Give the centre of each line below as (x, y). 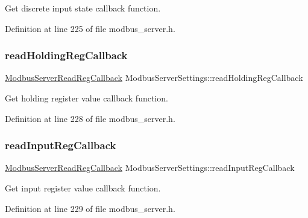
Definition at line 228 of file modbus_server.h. (90, 118)
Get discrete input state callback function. (83, 8)
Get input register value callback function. (83, 188)
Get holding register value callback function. (86, 98)
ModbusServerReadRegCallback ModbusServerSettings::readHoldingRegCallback (154, 78)
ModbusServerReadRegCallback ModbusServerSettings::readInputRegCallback (150, 168)
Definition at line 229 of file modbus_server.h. (90, 208)
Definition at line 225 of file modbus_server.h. (90, 28)
